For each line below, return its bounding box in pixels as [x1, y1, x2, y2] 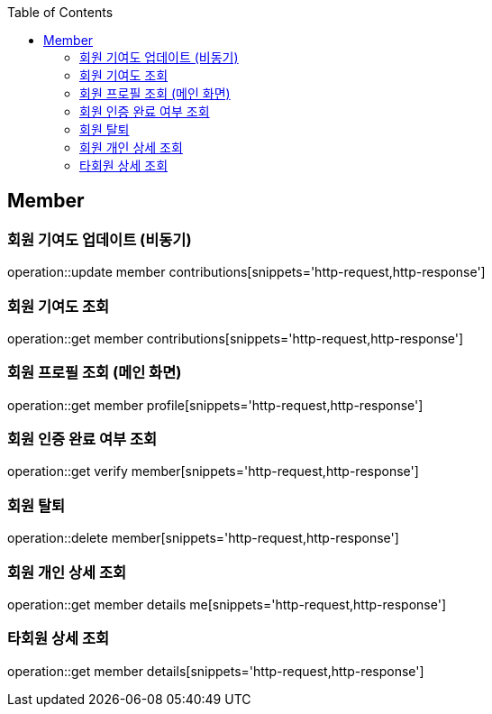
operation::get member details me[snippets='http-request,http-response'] [7, 596, 446, 612]
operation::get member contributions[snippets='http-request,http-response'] [7, 330, 464, 346]
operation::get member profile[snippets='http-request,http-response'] [7, 397, 424, 413]
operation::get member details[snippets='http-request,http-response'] [7, 663, 424, 679]
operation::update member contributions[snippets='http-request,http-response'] [7, 264, 486, 280]
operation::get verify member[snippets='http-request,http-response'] [7, 463, 419, 480]
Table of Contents [7, 5, 114, 20]
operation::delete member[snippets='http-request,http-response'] [7, 530, 399, 546]
